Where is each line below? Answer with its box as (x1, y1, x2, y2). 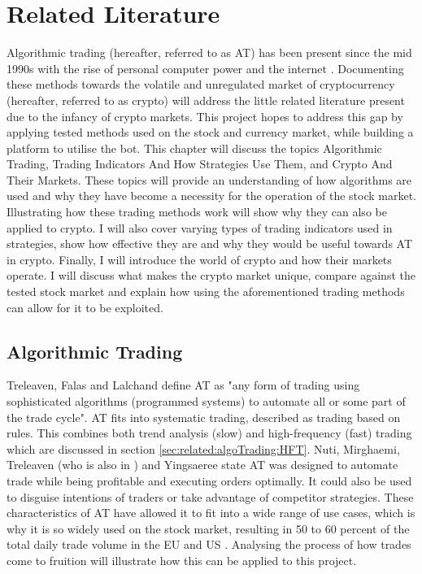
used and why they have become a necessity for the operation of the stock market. (7, 187, 416, 204)
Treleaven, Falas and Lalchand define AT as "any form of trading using (7, 376, 360, 394)
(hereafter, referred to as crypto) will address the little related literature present (7, 91, 405, 108)
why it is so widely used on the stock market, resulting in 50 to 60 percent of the (7, 520, 410, 537)
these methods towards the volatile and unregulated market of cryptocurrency (7, 76, 395, 93)
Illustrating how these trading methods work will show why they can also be (7, 203, 387, 220)
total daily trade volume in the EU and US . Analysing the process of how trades (7, 536, 411, 553)
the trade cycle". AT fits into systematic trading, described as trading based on (7, 408, 401, 425)
